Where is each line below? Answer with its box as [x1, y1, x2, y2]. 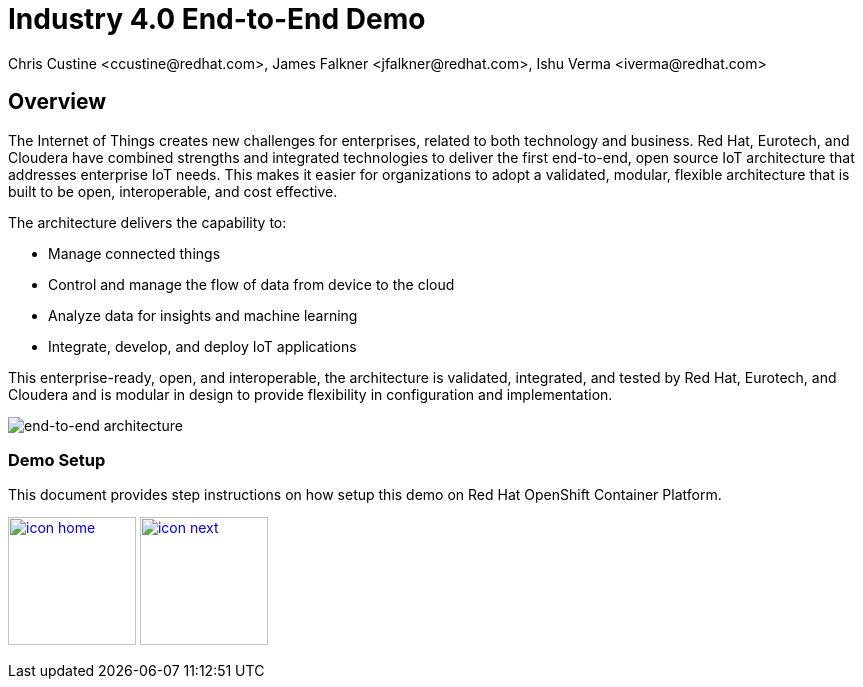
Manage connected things [48, 244, 221, 262]
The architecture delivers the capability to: [8, 213, 287, 231]
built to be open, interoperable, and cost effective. [8, 182, 338, 200]
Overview [8, 89, 107, 115]
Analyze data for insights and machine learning [48, 306, 358, 324]
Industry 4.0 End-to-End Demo [8, 2, 426, 36]
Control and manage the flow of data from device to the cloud [48, 275, 455, 293]
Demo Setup [8, 449, 106, 470]
